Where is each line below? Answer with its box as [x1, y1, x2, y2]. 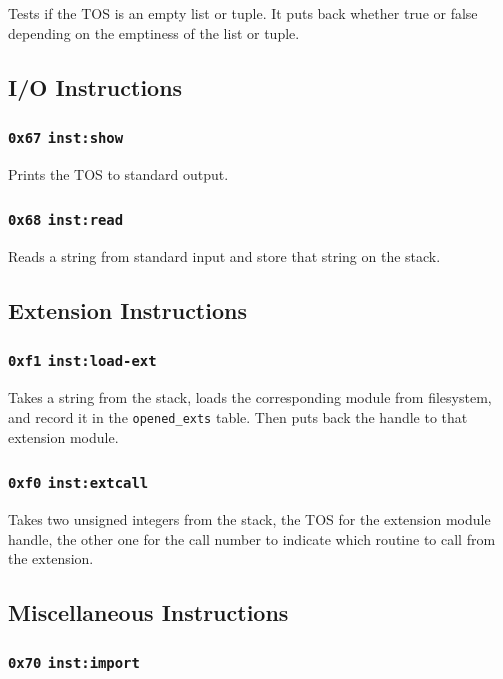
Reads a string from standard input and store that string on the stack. [8, 246, 441, 267]
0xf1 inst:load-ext [8, 353, 157, 370]
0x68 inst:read [8, 212, 124, 229]
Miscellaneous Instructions [8, 597, 289, 628]
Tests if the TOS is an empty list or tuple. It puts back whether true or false [8, 3, 478, 23]
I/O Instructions [8, 71, 183, 102]
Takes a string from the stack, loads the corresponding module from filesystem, [8, 387, 492, 408]
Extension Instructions [8, 295, 247, 326]
